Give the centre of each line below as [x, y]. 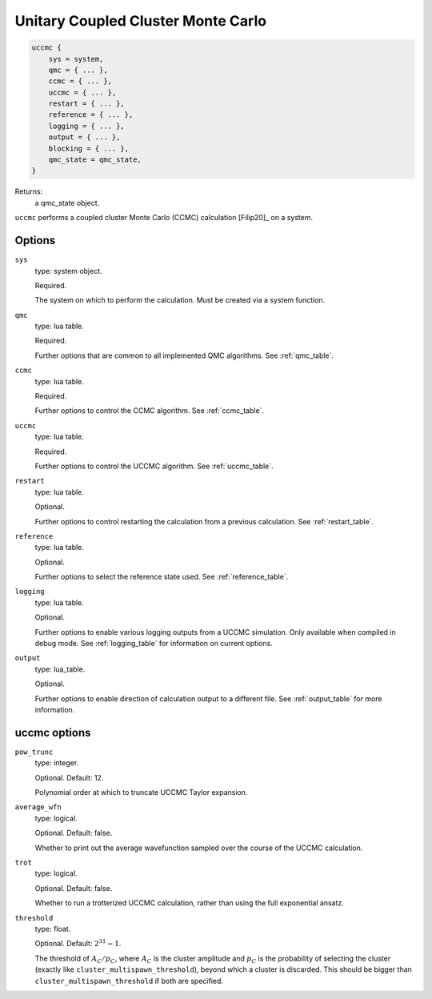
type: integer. [57, 763]
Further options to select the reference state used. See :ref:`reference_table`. [162, 577]
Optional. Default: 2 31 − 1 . [78, 943]
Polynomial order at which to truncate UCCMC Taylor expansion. [141, 792]
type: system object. [69, 271]
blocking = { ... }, [89, 148]
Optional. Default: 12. [69, 777]
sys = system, [76, 59]
